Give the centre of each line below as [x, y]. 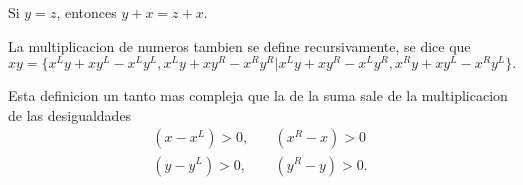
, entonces [86, 12]
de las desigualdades [70, 114]
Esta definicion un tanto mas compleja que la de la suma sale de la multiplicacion [258, 95]
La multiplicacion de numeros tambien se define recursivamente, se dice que [239, 45]
